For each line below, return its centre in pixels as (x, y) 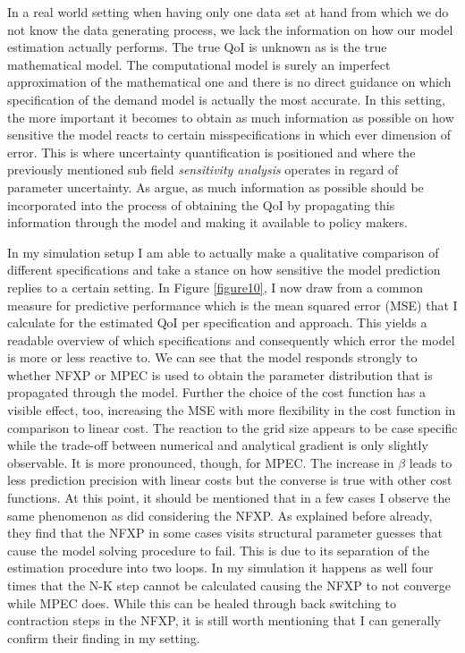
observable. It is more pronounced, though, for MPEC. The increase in (201, 462)
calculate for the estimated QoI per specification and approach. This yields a (217, 322)
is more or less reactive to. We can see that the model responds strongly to (212, 357)
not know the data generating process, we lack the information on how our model (230, 29)
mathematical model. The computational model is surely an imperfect (199, 64)
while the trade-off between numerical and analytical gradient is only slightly (218, 445)
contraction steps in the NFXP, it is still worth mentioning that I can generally (224, 620)
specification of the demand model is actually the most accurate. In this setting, (227, 99)
